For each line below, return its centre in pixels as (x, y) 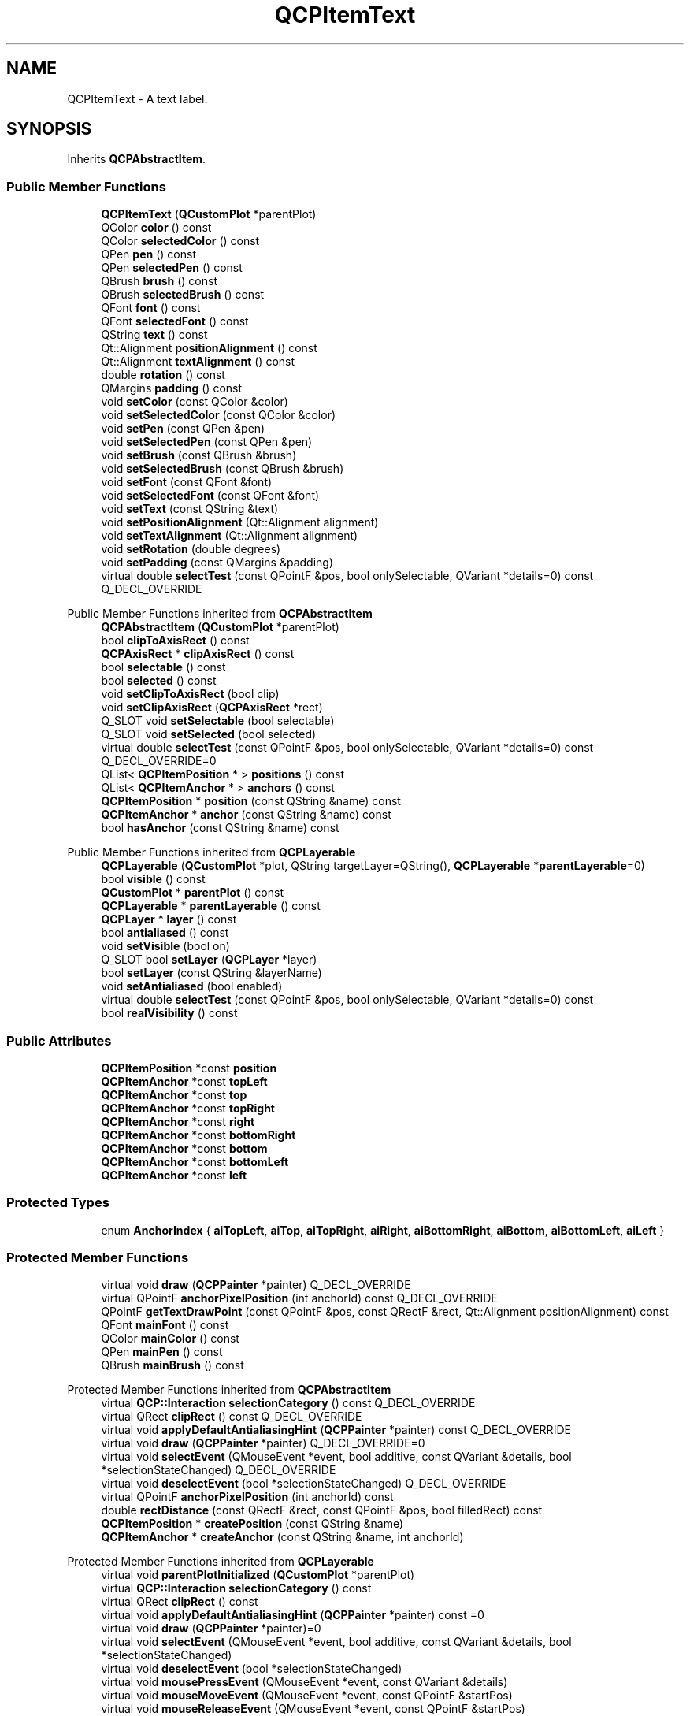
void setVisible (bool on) (165, 946)
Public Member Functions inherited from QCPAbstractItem (220, 614)
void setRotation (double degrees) (191, 549)
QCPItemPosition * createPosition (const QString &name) (252, 1524)
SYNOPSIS (49, 129)
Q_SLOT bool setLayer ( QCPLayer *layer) (209, 960)
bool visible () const (153, 879)
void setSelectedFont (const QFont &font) (210, 496)
